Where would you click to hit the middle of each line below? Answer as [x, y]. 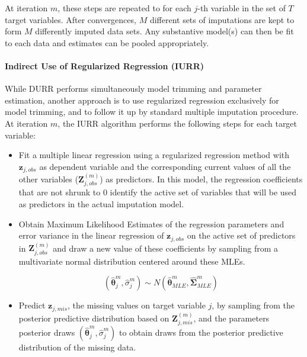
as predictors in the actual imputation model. [101, 204]
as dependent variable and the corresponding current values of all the [165, 166]
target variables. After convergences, [71, 19]
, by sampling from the [253, 305]
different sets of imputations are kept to [222, 19]
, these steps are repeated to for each [124, 8]
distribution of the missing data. [77, 347]
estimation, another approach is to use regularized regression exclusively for [142, 100]
